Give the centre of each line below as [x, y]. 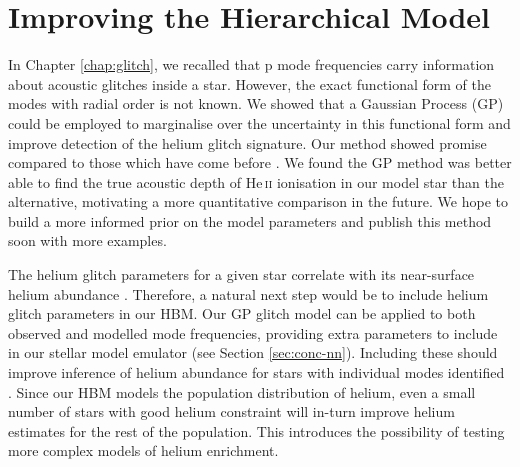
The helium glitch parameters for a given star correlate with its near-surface [241, 274]
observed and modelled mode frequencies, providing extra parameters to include [253, 332]
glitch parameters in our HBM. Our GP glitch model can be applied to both [242, 313]
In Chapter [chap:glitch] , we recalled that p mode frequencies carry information [251, 64]
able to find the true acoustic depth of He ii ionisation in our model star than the [256, 181]
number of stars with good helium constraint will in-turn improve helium [231, 411]
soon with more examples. [87, 240]
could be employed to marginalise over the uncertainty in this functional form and [259, 122]
